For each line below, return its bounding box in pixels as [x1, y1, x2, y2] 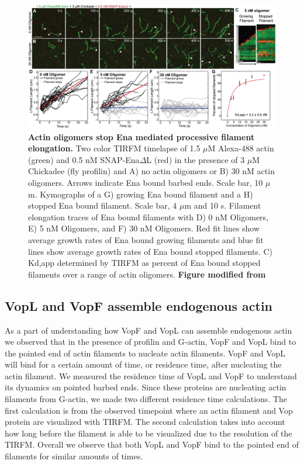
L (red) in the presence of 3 [146, 153, 245, 165]
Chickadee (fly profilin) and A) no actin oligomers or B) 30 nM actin [28, 165, 275, 177]
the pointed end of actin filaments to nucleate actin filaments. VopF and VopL [5, 347, 286, 359]
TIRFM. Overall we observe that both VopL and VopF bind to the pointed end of [5, 438, 299, 451]
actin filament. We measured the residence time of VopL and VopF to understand [5, 369, 297, 382]
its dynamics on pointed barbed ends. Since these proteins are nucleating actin [5, 381, 286, 393]
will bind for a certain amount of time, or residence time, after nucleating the [5, 358, 282, 370]
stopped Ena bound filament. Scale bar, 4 [28, 199, 177, 212]
